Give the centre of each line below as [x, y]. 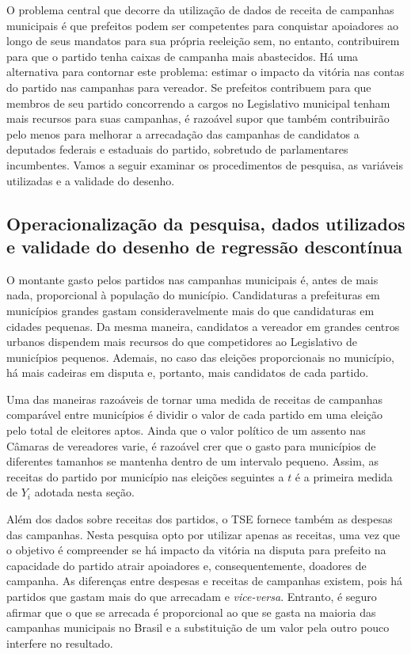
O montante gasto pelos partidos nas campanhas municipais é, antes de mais [192, 279]
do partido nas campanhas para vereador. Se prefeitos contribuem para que [189, 87]
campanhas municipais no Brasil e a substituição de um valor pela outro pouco [198, 627]
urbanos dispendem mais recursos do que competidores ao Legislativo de [182, 342]
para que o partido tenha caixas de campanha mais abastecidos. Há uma [183, 56]
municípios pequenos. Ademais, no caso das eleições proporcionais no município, [200, 357]
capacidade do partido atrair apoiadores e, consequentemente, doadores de [186, 565]
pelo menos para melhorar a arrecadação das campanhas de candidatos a [183, 133]
